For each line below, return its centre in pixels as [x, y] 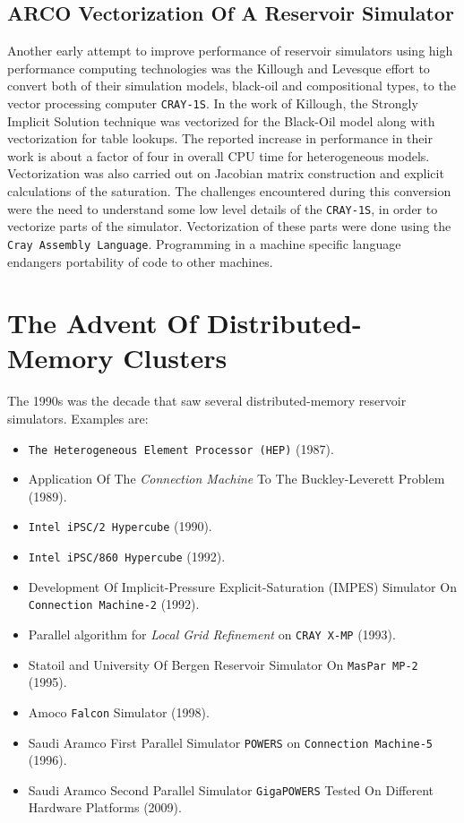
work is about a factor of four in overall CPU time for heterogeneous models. [219, 155]
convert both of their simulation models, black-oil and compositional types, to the [232, 86]
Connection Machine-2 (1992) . [114, 604]
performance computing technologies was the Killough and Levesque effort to [219, 68]
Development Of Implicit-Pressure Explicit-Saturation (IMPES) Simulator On [242, 586]
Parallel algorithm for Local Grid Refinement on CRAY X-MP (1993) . [212, 634]
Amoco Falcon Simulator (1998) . [119, 712]
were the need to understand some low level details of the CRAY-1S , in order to [223, 208]
